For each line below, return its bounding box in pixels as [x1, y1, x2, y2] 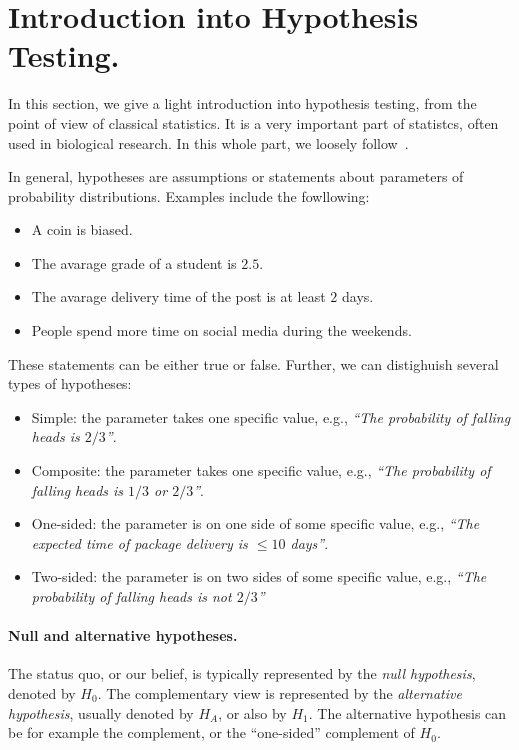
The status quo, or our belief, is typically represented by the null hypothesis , [8, 663, 476, 684]
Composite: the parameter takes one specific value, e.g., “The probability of [31, 460, 491, 481]
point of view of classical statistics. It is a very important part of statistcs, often [8, 112, 499, 133]
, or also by [218, 702, 287, 723]
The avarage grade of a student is [31, 252, 237, 273]
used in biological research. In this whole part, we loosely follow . [8, 132, 409, 153]
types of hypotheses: [8, 373, 132, 394]
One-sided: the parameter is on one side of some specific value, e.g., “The [31, 513, 480, 534]
